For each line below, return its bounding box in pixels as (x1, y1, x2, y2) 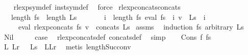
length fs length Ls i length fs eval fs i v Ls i (11, 11, 206, 22)
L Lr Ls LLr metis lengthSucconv (4, 41, 131, 52)
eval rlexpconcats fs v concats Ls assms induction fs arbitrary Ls (18, 21, 244, 32)
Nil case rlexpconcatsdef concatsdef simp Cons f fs (4, 31, 211, 42)
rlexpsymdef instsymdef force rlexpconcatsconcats (13, 2, 181, 12)
